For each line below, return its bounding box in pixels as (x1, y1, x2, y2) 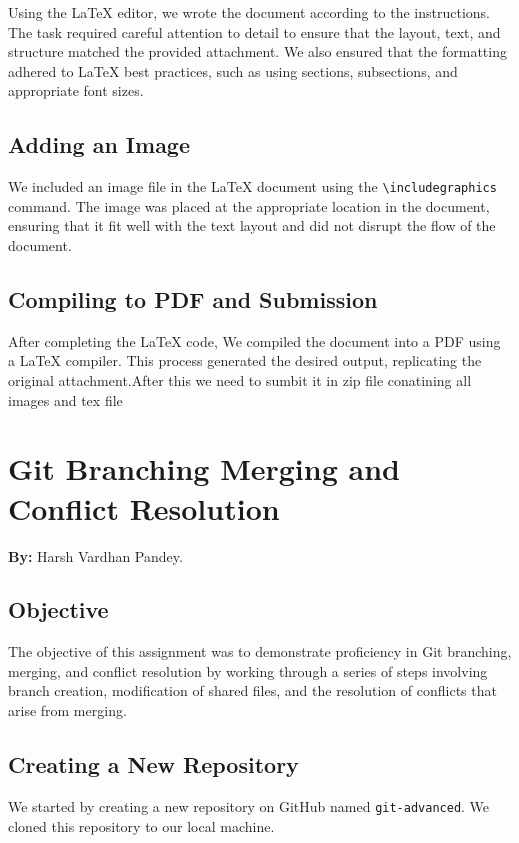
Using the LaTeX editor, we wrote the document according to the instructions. (8, 2, 491, 22)
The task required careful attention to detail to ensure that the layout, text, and (8, 21, 501, 42)
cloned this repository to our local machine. (8, 815, 275, 836)
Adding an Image (8, 129, 191, 160)
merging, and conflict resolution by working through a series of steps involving (8, 660, 488, 681)
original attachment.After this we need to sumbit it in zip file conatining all (8, 370, 472, 390)
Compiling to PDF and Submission (8, 284, 378, 314)
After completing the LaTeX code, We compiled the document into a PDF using (8, 330, 501, 351)
